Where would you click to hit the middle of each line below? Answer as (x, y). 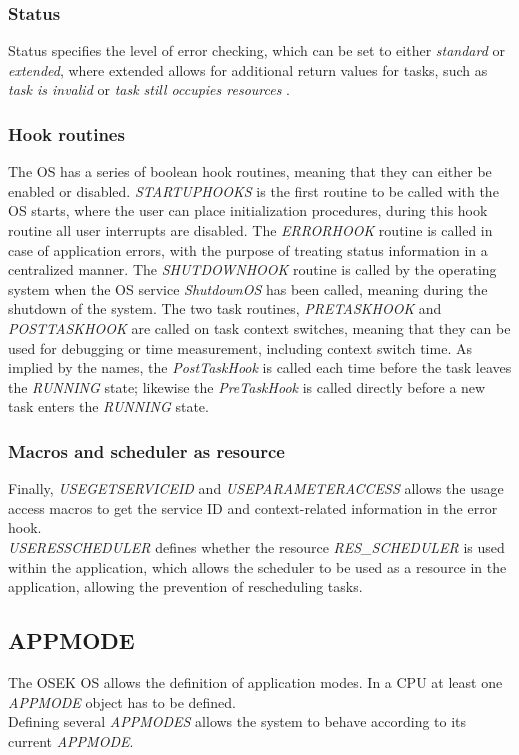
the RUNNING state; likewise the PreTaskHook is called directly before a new (247, 386)
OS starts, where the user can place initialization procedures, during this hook (248, 210)
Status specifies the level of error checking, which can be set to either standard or (257, 50)
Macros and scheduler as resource (146, 450)
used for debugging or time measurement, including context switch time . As (240, 347)
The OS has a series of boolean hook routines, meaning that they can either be (250, 171)
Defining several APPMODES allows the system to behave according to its (237, 721)
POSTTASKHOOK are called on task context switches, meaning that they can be (259, 327)
